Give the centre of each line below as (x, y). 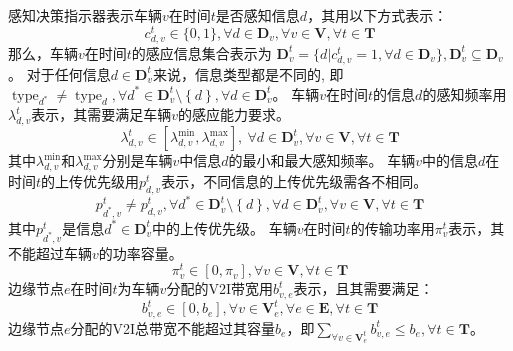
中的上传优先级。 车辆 (224, 227)
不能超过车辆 (50, 252)
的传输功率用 (392, 227)
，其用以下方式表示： (377, 15)
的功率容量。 (140, 252)
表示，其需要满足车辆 (101, 114)
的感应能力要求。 (234, 114)
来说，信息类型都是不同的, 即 (248, 73)
